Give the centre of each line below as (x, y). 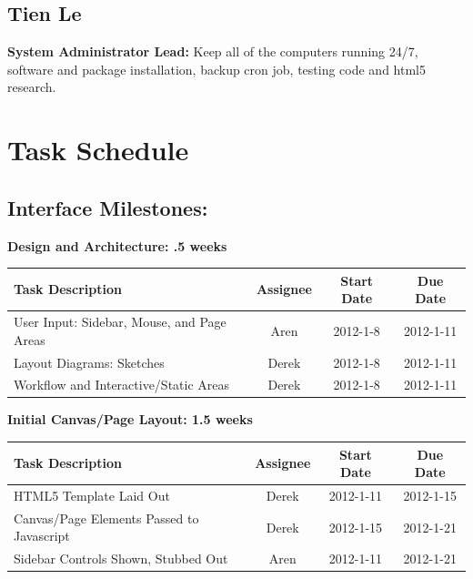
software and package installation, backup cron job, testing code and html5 (216, 69)
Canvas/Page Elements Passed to (106, 518)
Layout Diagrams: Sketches (89, 362)
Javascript (42, 536)
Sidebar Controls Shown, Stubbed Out (121, 559)
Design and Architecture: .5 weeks (117, 245)
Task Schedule (98, 150)
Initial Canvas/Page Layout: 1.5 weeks (130, 419)
